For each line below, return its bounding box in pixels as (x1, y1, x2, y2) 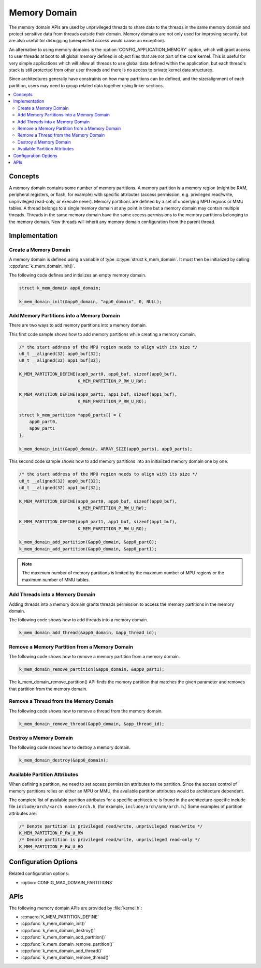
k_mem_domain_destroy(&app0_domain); (19, 758, 109, 763)
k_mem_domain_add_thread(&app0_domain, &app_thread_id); (19, 630, 157, 635)
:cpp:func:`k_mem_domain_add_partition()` (21, 934, 106, 940)
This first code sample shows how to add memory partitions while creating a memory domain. (9, 331, 196, 337)
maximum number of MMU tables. (22, 577, 90, 582)
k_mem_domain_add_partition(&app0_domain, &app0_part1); (19, 546, 157, 551)
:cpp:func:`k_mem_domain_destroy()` (21, 927, 95, 933)
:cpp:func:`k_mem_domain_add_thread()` (21, 948, 102, 953)
